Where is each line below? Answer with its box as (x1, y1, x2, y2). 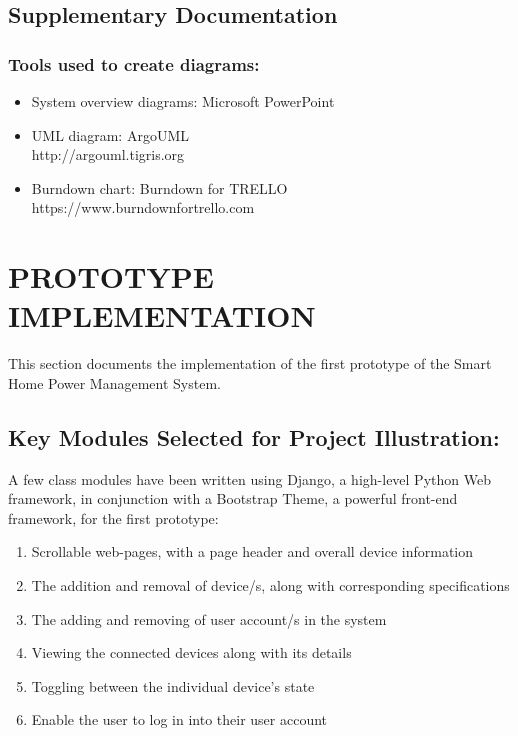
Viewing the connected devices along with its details (31, 642, 352, 663)
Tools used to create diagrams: (8, 51, 260, 76)
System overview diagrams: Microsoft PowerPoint (31, 91, 335, 111)
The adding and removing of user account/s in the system (31, 608, 387, 629)
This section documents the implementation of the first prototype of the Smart (8, 353, 492, 374)
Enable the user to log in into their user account (31, 709, 328, 730)
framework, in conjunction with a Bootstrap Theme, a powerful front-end (8, 488, 458, 509)
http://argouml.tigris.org (31, 144, 185, 165)
